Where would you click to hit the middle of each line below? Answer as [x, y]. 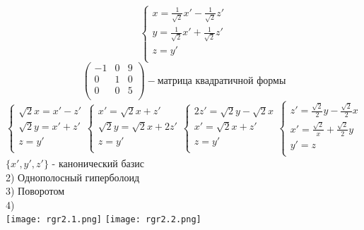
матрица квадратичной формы [222, 81]
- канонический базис [98, 163]
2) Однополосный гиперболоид [73, 177]
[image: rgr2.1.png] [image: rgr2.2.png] [104, 220]
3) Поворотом [35, 191]
